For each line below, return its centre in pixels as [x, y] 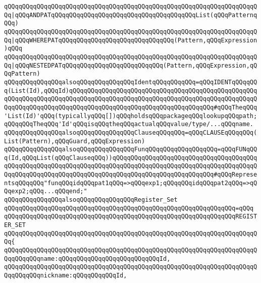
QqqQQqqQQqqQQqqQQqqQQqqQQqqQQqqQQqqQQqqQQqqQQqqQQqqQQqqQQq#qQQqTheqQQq [131, 107]
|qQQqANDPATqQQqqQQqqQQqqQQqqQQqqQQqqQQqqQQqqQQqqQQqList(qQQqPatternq [134, 15]
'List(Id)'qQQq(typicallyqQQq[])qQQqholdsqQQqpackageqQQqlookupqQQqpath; [131, 116]
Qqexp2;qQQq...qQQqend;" [46, 191]
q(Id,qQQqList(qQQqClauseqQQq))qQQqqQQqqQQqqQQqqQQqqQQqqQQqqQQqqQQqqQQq [131, 158]
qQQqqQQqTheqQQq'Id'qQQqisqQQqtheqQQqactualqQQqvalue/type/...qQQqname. [129, 124]
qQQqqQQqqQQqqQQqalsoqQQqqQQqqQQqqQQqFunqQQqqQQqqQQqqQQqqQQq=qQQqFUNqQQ [131, 150]
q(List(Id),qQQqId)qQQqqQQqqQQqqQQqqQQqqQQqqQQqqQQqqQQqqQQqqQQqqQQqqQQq [131, 91]
